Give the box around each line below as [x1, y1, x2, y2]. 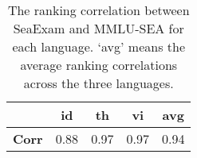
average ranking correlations [20, 56, 178, 74]
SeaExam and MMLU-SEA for [13, 19, 184, 37]
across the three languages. [23, 74, 174, 92]
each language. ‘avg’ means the [12, 37, 185, 56]
